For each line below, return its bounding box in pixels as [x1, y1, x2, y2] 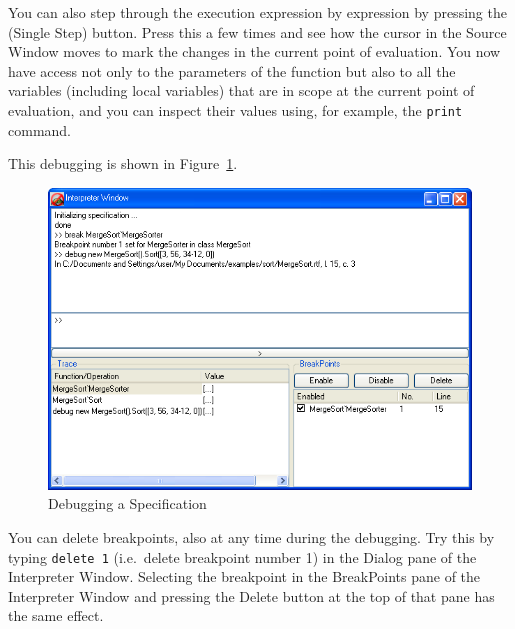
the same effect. [8, 605, 104, 626]
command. [8, 119, 71, 140]
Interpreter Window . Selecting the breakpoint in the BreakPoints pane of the [8, 566, 481, 587]
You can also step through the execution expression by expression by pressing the [8, 2, 507, 22]
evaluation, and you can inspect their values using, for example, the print [8, 99, 463, 120]
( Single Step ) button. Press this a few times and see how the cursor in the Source [8, 21, 507, 42]
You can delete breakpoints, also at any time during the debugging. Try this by [8, 526, 495, 547]
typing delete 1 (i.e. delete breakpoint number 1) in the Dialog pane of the [8, 546, 477, 567]
